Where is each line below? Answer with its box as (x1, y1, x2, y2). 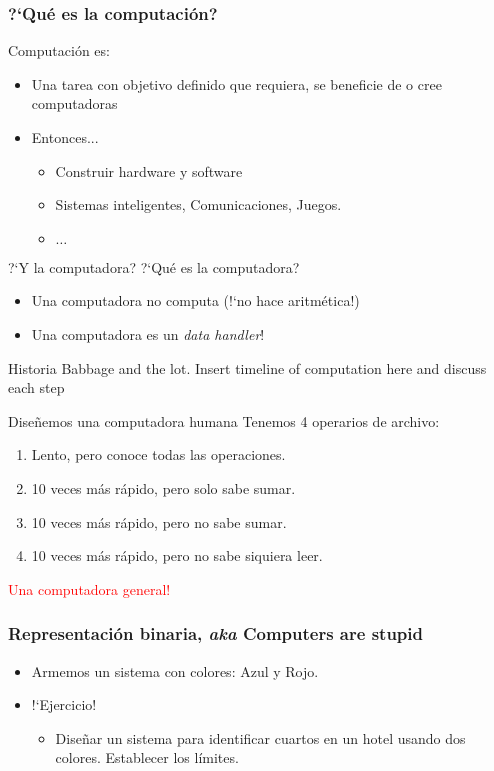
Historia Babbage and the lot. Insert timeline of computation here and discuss (8, 357, 487, 378)
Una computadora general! (8, 578, 171, 599)
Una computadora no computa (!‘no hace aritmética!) (31, 290, 360, 311)
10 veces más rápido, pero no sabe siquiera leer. (31, 545, 323, 566)
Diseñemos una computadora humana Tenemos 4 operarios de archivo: (8, 410, 440, 431)
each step (8, 377, 65, 398)
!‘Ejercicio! (31, 694, 97, 715)
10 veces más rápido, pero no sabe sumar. (31, 511, 287, 532)
